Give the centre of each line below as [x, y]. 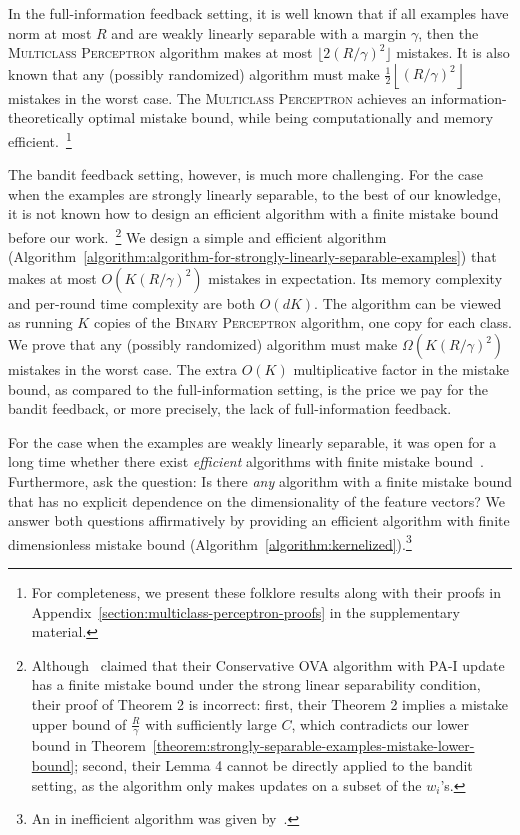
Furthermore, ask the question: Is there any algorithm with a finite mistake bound [260, 481]
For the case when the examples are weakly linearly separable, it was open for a [252, 441]
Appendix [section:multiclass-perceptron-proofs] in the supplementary [245, 611]
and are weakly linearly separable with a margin [259, 32]
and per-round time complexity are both [132, 302]
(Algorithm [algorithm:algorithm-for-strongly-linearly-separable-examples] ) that [252, 256]
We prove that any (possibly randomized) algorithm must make [203, 344]
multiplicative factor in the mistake [401, 369]
